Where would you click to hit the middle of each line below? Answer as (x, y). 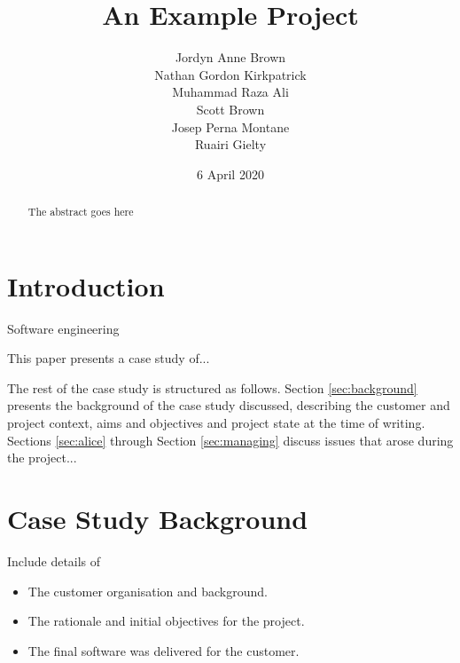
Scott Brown (230, 109)
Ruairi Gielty (230, 144)
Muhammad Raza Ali (230, 92)
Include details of (54, 560)
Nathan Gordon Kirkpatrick (230, 74)
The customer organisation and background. (148, 591)
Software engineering (63, 328)
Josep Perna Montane (230, 126)
